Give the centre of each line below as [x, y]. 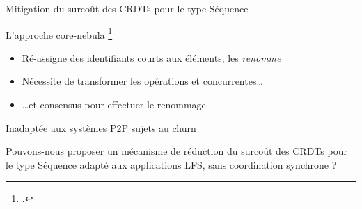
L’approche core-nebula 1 [59, 33]
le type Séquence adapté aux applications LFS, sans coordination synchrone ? [171, 164]
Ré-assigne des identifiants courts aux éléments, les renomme [151, 57]
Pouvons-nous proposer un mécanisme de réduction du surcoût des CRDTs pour [176, 151]
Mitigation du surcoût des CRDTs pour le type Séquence [127, 8]
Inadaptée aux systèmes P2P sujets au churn [101, 127]
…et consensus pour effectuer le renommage [114, 104]
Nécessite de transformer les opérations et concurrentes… [142, 81]
